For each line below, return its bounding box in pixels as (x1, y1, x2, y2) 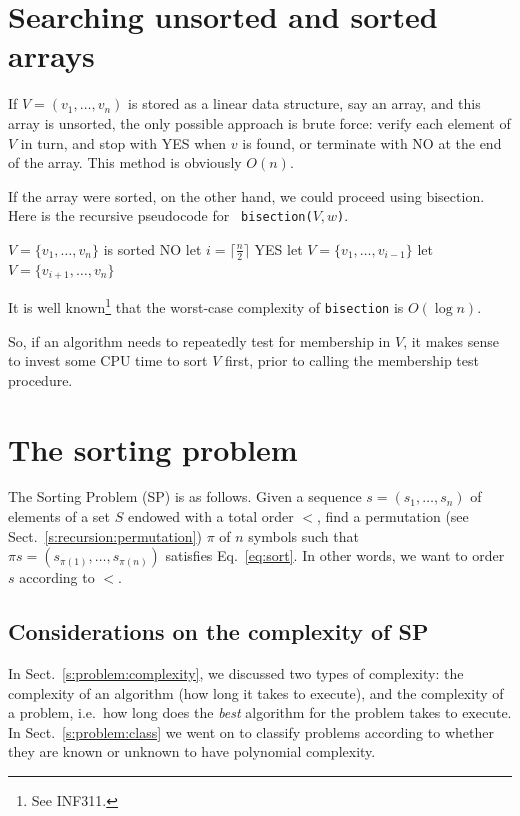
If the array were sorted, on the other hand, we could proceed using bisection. (8, 185, 485, 206)
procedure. (8, 369, 73, 390)
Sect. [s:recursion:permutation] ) (8, 525, 202, 546)
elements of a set (8, 506, 111, 527)
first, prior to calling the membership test (225, 350, 479, 371)
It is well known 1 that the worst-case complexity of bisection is (8, 294, 404, 317)
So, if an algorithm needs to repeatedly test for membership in (8, 330, 391, 351)
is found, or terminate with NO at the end (242, 132, 502, 153)
